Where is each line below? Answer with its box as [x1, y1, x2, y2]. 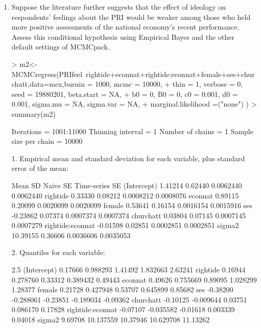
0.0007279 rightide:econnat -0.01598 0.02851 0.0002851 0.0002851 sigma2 [11, 220, 239, 231]
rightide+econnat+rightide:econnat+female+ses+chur [86, 68, 255, 79]
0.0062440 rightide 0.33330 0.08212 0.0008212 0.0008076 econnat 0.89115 [11, 190, 239, 200]
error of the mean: [11, 163, 68, 173]
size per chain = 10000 [11, 136, 83, 146]
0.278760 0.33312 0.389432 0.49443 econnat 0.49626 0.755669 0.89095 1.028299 [11, 274, 257, 285]
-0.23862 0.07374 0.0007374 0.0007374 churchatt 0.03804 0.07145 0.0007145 [11, 210, 246, 220]
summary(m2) [11, 108, 56, 119]
